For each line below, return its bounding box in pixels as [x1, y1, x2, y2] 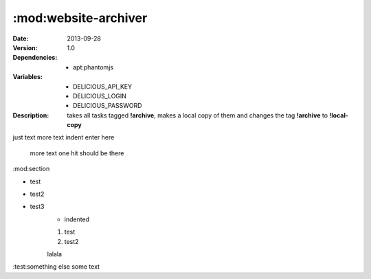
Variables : [12, 73, 43, 81]
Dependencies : [12, 54, 58, 62]
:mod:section [12, 165, 50, 173]
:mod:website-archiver [12, 10, 148, 25]
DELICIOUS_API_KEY [73, 82, 133, 91]
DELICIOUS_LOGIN [73, 91, 127, 100]
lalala [47, 249, 62, 258]
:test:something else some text [12, 263, 100, 271]
